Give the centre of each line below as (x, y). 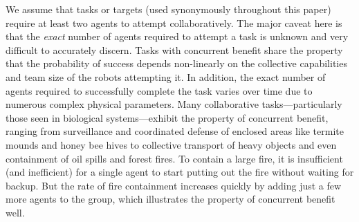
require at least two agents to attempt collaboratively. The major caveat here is (174, 22)
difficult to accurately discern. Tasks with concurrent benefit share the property (174, 49)
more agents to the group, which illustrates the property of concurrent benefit (171, 199)
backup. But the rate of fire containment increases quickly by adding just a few (174, 185)
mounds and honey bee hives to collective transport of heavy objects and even (171, 144)
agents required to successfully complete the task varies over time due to (159, 90)
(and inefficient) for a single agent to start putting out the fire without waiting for (180, 172)
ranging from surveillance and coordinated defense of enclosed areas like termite (175, 131)
